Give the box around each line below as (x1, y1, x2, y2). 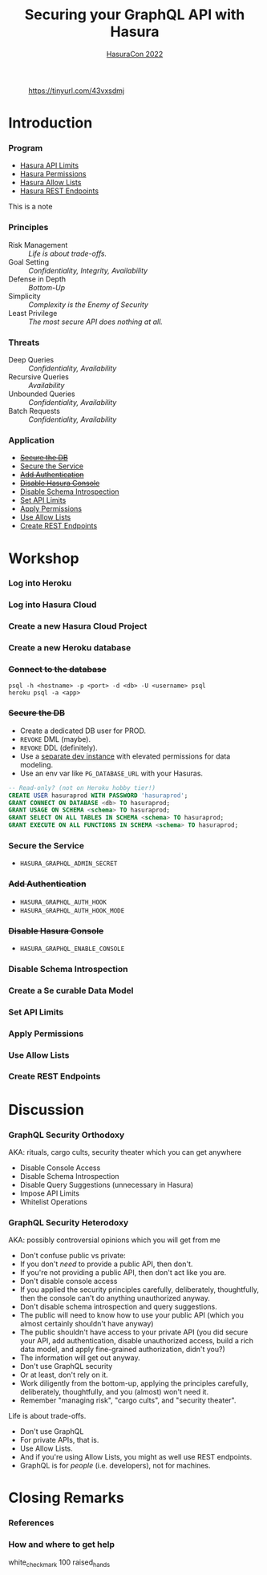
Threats (8, 337, 40, 348)
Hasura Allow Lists (19, 178, 82, 188)
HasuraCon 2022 (106, 49, 164, 59)
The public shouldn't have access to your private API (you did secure (19, 1327, 249, 1337)
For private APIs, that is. (19, 1435, 99, 1445)
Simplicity (8, 291, 42, 301)
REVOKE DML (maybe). (19, 734, 91, 743)
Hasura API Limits (19, 160, 79, 170)
